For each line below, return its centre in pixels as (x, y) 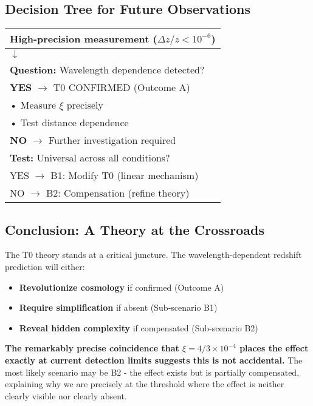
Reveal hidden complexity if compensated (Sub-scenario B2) (139, 327)
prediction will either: (45, 266)
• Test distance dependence (69, 123)
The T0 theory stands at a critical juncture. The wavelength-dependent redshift (153, 255)
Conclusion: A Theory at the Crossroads (135, 229)
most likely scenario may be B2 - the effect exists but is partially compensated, (152, 372)
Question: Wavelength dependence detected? (107, 70)
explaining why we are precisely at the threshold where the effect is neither (145, 384)
